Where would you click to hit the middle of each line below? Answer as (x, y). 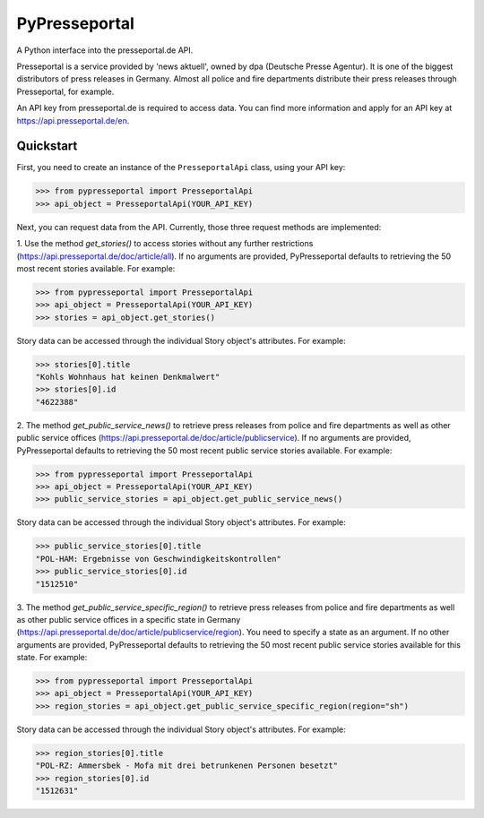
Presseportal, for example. (65, 91)
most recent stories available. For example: (96, 268)
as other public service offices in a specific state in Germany (129, 619)
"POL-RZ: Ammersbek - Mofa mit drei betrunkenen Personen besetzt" (187, 766)
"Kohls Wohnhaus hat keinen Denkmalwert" (128, 377)
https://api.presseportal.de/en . (73, 120)
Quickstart (47, 146)
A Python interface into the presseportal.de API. (105, 50)
